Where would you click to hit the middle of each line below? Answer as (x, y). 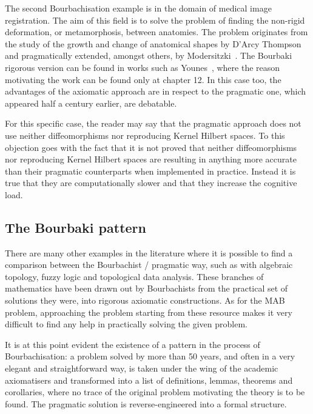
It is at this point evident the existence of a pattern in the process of (133, 344)
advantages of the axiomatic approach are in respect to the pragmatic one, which (156, 91)
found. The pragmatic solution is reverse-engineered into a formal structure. (146, 403)
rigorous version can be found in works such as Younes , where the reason (143, 67)
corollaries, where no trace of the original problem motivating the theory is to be (155, 392)
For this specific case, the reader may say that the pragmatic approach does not (153, 123)
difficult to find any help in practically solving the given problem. (126, 324)
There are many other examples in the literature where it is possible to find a (149, 252)
